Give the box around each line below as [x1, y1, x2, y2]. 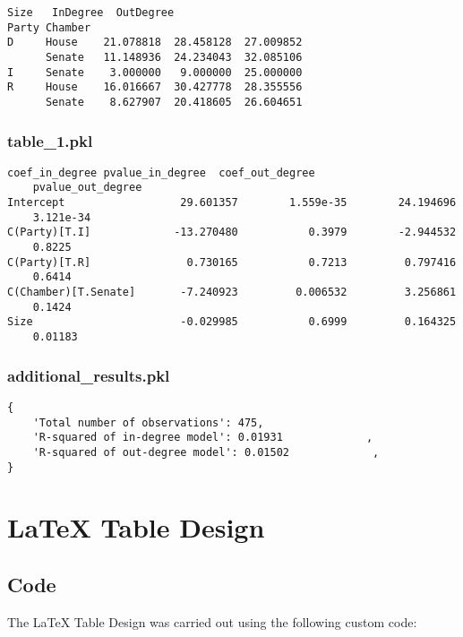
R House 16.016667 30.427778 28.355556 [7, 81, 303, 94]
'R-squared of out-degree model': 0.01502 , [32, 445, 380, 459]
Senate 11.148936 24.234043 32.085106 [45, 50, 303, 64]
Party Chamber [7, 21, 91, 34]
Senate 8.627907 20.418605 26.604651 [45, 95, 303, 108]
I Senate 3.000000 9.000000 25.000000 [7, 65, 303, 79]
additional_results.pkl [7, 364, 170, 386]
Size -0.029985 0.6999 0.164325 [7, 315, 457, 329]
